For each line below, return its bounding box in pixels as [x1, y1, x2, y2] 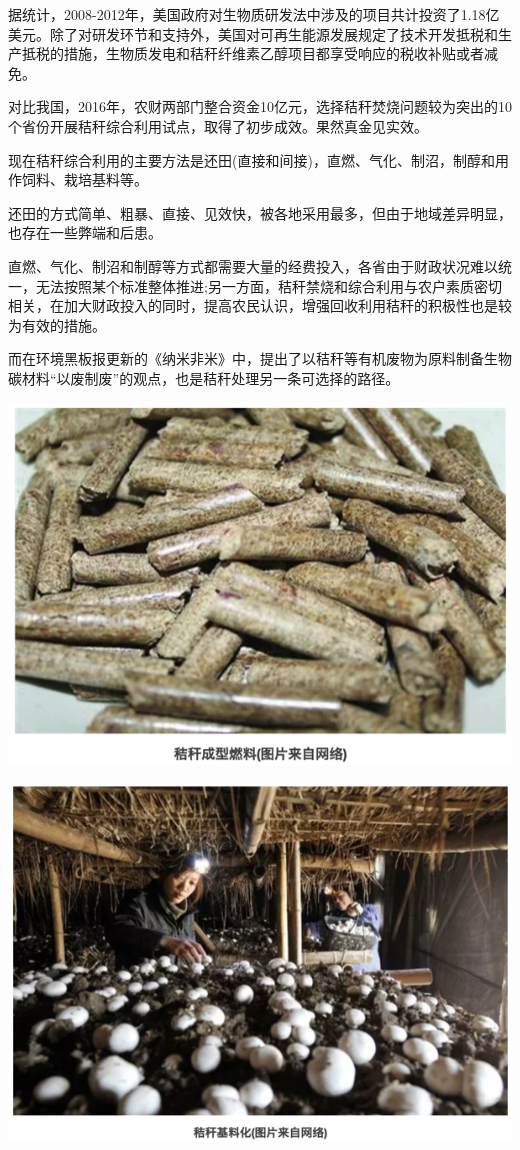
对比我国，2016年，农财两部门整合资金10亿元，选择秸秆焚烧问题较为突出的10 [8, 96, 512, 117]
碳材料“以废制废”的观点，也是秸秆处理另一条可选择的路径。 [8, 367, 400, 388]
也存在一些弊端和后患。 [8, 222, 162, 243]
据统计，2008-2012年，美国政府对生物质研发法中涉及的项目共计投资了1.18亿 [8, 4, 500, 24]
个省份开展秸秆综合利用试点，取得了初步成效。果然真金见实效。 [8, 115, 428, 136]
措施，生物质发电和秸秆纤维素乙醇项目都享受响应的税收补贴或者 [63, 43, 484, 64]
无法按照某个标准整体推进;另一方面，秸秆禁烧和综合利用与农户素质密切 [35, 275, 502, 296]
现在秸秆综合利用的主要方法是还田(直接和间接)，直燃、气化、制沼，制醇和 [8, 149, 495, 170]
